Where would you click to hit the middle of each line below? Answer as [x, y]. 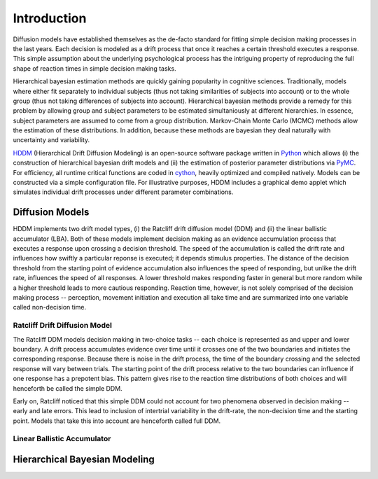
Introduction [50, 18]
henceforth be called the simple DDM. [68, 388]
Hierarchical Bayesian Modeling [84, 460]
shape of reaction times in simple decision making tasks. [94, 68]
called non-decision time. [50, 307]
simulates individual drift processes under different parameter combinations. [123, 192]
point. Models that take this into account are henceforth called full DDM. [117, 421]
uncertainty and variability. [51, 140]
